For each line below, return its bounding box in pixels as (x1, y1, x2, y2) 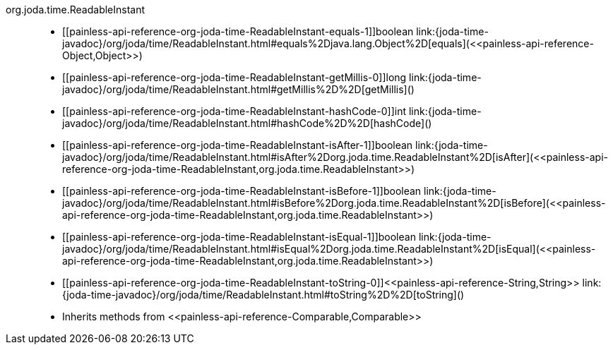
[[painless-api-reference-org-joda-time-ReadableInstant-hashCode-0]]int (62, 105, 406, 117)
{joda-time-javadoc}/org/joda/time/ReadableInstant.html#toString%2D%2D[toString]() (62, 289, 465, 301)
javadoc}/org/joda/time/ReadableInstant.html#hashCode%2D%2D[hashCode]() (62, 117, 432, 129)
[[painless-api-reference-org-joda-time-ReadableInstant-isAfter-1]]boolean (62, 139, 413, 151)
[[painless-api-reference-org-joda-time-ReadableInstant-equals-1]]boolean (62, 25, 414, 37)
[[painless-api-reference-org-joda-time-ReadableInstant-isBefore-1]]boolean (62, 185, 422, 197)
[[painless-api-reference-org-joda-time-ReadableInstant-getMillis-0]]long (62, 71, 407, 83)
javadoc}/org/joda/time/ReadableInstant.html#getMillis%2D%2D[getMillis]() (62, 83, 415, 95)
